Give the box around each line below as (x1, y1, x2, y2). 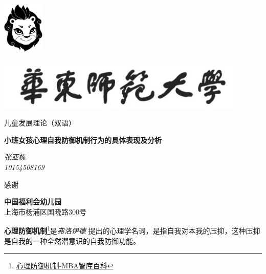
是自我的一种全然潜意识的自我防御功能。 (4, 235, 140, 246)
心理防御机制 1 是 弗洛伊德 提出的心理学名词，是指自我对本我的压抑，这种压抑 (4, 224, 260, 236)
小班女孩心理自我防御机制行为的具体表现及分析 (4, 134, 162, 145)
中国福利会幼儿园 (4, 196, 61, 207)
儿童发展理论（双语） (4, 117, 76, 128)
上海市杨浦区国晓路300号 (4, 206, 86, 217)
